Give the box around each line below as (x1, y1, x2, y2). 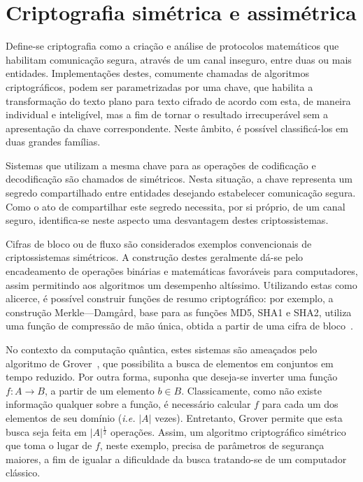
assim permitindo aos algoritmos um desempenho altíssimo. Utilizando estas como (6, 277, 357, 292)
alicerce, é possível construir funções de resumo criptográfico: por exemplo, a (6, 291, 334, 306)
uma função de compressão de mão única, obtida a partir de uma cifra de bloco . (6, 318, 353, 333)
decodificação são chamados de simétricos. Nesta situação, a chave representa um (6, 171, 353, 186)
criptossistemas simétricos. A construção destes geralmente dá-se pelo (6, 250, 304, 264)
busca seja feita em (6, 424, 87, 439)
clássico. (6, 465, 41, 480)
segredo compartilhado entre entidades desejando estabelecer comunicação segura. (6, 185, 356, 200)
